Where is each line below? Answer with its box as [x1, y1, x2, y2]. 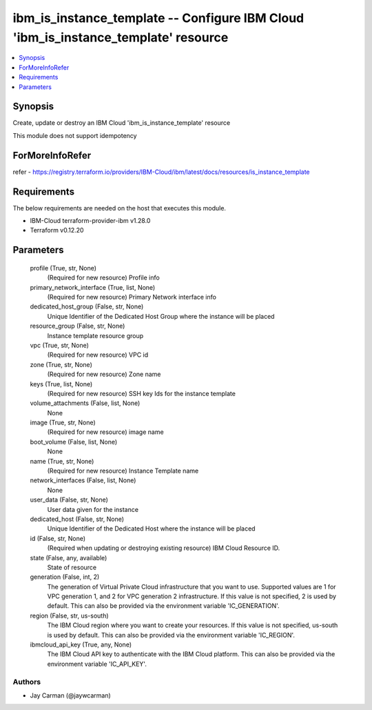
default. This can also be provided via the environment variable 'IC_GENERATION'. [47, 602, 280, 610]
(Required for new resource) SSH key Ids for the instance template [47, 389, 236, 397]
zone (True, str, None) [30, 360, 92, 368]
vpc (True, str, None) [30, 341, 90, 349]
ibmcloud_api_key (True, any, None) [30, 640, 132, 649]
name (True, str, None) [30, 457, 94, 465]
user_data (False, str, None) [30, 495, 108, 504]
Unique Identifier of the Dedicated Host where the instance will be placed [47, 524, 256, 533]
